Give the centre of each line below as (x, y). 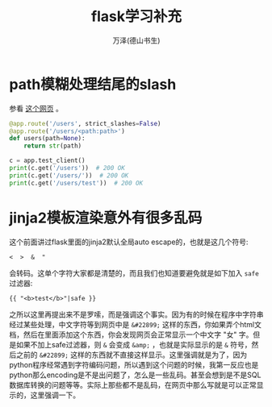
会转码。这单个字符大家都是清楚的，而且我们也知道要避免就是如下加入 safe (134, 273)
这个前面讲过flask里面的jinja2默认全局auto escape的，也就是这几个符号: (129, 242)
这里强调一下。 (55, 395)
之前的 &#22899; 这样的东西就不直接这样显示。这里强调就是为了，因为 (132, 355)
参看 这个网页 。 (36, 108)
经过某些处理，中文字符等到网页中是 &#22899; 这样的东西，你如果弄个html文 (135, 324)
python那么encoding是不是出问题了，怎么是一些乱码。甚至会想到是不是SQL (135, 375)
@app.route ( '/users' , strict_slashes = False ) (85, 123)
